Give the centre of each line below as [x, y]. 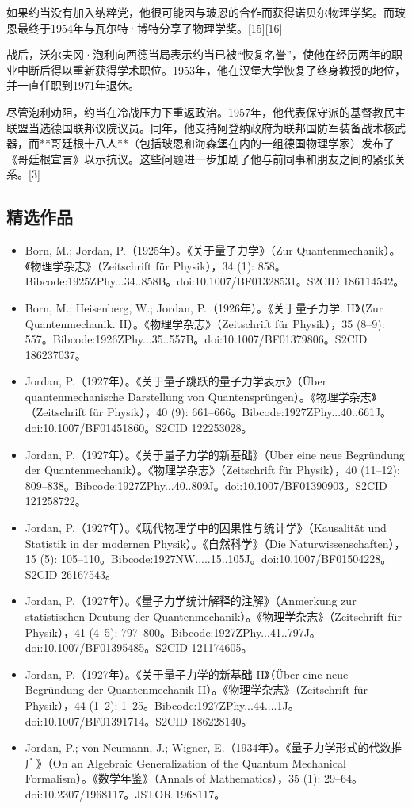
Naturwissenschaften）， [347, 543]
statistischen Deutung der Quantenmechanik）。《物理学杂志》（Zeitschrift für [213, 617]
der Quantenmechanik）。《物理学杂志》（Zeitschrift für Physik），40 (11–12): [212, 470]
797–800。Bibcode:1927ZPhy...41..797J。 [221, 632]
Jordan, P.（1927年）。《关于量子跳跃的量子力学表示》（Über [176, 381]
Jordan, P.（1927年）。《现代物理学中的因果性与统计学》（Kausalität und [206, 528]
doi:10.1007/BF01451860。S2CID [106, 428]
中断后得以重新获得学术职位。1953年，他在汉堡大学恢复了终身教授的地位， [211, 69]
